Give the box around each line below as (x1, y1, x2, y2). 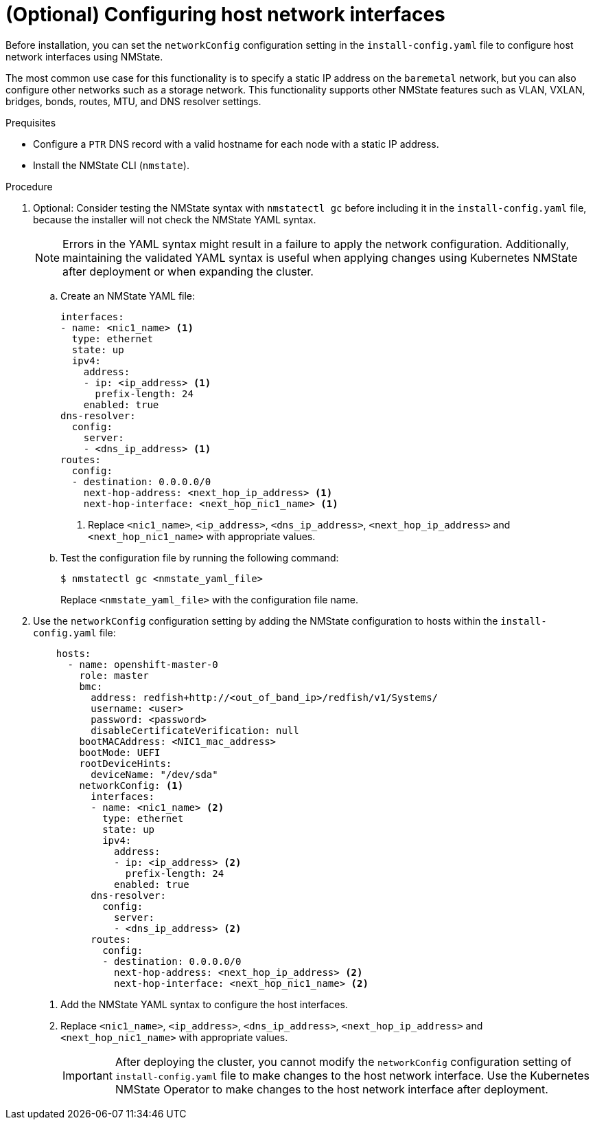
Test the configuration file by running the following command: (60, 551, 339, 564)
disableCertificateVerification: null (91, 724, 299, 736)
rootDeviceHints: (79, 757, 172, 769)
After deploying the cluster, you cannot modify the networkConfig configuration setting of (115, 1054, 572, 1069)
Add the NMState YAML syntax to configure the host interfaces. (60, 998, 348, 1010)
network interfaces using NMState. (5, 50, 163, 63)
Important (62, 1068, 113, 1082)
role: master (79, 669, 149, 681)
